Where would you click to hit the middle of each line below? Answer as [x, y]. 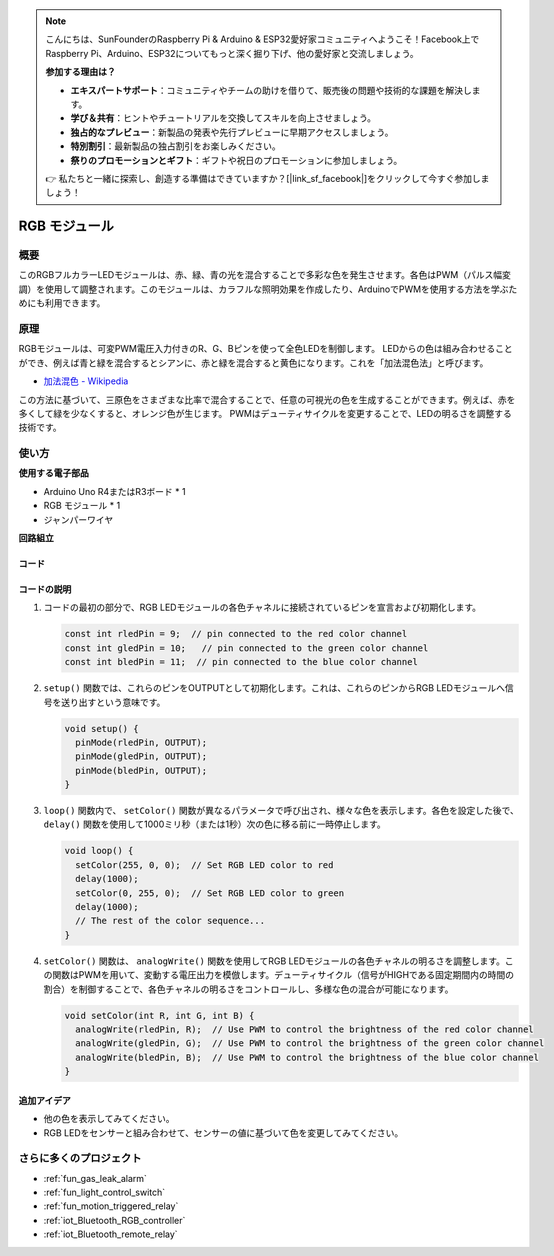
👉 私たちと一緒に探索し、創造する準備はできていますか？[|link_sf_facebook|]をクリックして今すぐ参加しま [267, 178]
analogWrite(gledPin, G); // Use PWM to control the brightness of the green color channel [310, 1043]
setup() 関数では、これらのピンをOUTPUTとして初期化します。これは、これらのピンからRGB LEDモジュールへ [274, 688]
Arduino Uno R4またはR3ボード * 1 [114, 491]
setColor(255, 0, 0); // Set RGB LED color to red [204, 864]
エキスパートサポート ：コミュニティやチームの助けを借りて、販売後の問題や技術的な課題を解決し [271, 90]
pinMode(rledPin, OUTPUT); [141, 742]
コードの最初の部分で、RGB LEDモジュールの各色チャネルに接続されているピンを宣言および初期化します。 [262, 607]
